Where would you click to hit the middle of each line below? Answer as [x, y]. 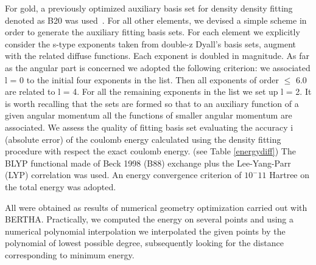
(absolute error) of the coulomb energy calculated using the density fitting [143, 139]
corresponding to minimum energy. [70, 254]
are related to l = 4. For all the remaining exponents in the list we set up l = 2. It [158, 91]
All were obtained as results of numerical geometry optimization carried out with [156, 207]
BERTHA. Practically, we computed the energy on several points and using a [149, 219]
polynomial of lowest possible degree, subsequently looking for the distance [144, 243]
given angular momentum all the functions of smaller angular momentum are [149, 115]
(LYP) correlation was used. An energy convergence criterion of [123, 175]
